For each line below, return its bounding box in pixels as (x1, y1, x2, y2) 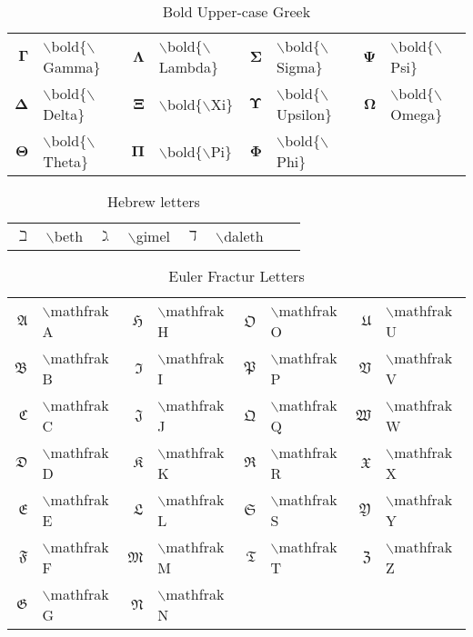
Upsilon (277, 104, 326, 124)
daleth (224, 225, 264, 246)
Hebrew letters (106, 191, 200, 212)
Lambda (158, 56, 211, 77)
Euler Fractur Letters (168, 265, 305, 286)
